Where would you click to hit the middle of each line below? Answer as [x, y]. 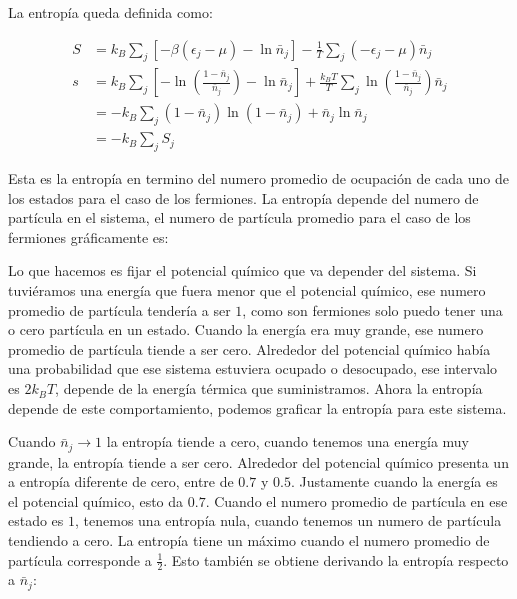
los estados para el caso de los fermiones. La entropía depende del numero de [243, 197]
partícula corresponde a [80, 559]
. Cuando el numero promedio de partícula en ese [356, 500]
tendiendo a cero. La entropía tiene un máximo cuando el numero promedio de [249, 540]
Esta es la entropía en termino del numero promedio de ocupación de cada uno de [258, 178]
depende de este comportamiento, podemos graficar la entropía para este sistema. [257, 407]
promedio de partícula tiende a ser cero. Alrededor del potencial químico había [249, 348]
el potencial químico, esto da [96, 500]
